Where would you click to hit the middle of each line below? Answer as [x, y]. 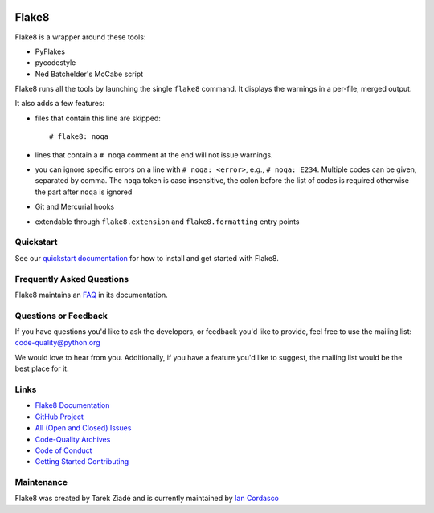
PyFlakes [50, 51]
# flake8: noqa [79, 137]
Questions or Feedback [61, 316]
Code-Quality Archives [73, 439]
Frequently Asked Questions [72, 279]
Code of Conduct [63, 450]
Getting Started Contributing [82, 462]
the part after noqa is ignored [84, 192]
